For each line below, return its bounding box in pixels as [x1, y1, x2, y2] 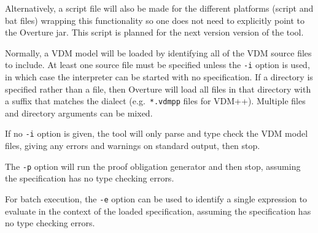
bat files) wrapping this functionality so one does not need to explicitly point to [5, 13, 305, 26]
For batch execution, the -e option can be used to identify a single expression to [5, 192, 308, 205]
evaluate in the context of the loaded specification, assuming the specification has [5, 204, 311, 217]
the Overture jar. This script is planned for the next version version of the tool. [5, 26, 304, 39]
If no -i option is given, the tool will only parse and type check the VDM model [5, 127, 308, 140]
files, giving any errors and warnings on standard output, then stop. [5, 139, 260, 152]
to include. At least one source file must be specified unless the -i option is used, [5, 58, 310, 71]
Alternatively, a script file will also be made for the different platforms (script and [5, 2, 314, 14]
